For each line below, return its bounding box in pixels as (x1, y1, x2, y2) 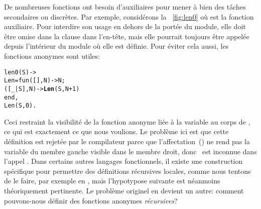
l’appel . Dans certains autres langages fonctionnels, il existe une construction (4, 156, 243, 166)
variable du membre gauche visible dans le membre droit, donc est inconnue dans (4, 146, 257, 156)
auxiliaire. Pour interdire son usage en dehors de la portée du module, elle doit (4, 21, 246, 32)
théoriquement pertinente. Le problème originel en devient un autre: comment (4, 185, 244, 195)
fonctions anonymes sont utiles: (4, 50, 100, 61)
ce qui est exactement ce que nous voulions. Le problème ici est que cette (4, 126, 229, 137)
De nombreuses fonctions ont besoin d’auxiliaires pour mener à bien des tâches (4, 2, 246, 12)
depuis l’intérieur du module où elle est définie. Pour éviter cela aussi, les (4, 41, 229, 51)
